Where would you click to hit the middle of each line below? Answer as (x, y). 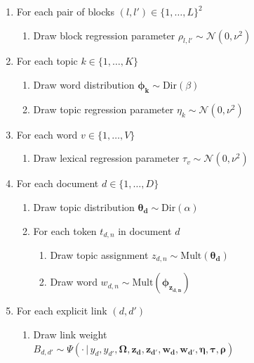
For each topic (47, 61)
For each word (47, 134)
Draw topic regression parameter (103, 109)
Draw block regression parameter (104, 35)
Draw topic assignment (99, 255)
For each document (58, 183)
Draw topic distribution (84, 206)
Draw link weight (70, 335)
